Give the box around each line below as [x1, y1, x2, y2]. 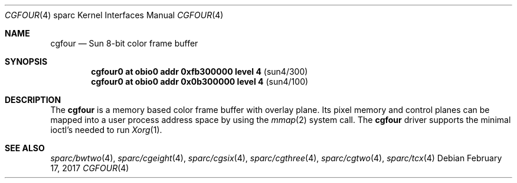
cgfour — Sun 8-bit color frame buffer [50, 38, 198, 48]
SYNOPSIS [5, 56, 48, 66]
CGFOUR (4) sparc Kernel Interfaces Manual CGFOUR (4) [5, 10, 224, 20]
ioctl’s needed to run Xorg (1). [50, 125, 162, 135]
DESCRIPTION [5, 95, 61, 105]
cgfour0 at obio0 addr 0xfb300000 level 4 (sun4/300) [91, 66, 308, 76]
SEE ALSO [5, 143, 45, 153]
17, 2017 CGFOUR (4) [50, 163, 129, 173]
